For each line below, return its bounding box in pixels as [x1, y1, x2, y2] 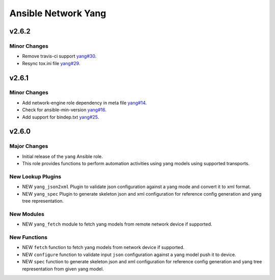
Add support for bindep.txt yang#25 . [22, 114, 99, 120]
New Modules [9, 210, 44, 217]
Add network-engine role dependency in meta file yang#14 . [22, 100, 147, 106]
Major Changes [9, 143, 48, 150]
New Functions [9, 234, 48, 241]
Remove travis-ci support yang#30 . [22, 53, 97, 59]
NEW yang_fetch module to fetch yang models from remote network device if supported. [22, 221, 212, 227]
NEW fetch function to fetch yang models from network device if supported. [22, 244, 185, 251]
